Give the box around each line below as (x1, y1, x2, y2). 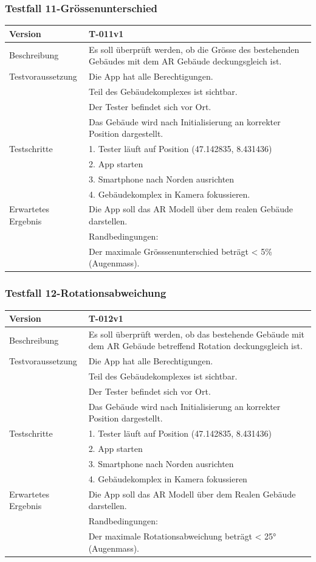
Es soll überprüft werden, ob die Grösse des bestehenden (89, 43, 300, 55)
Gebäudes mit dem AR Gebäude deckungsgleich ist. (89, 55, 282, 68)
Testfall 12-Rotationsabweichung (5, 285, 167, 300)
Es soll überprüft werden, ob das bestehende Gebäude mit (88, 327, 305, 340)
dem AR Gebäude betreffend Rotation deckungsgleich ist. (88, 339, 303, 352)
